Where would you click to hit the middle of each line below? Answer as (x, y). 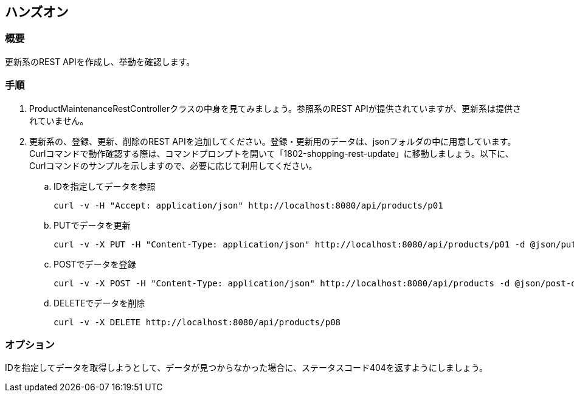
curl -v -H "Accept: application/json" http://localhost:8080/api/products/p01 (248, 205)
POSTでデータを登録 (95, 264)
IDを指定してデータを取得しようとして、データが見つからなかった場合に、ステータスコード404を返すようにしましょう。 (246, 368)
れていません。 (59, 120)
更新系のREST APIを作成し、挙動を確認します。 (100, 61)
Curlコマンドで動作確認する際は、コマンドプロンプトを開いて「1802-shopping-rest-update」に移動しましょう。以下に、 (271, 153)
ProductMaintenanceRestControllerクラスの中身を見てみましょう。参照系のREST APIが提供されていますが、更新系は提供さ (275, 108)
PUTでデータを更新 (92, 225)
